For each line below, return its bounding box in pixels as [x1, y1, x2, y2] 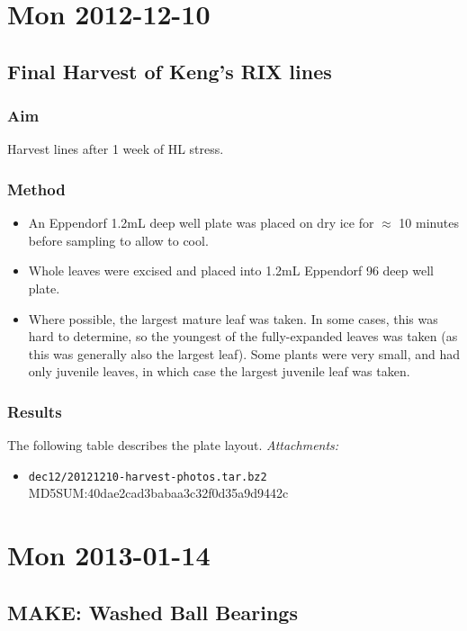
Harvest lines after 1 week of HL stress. [7, 140, 224, 158]
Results [7, 400, 62, 422]
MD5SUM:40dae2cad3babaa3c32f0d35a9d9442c [28, 483, 289, 502]
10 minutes [399, 213, 459, 232]
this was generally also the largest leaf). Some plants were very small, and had [28, 344, 461, 363]
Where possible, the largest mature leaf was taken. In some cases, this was [28, 309, 438, 328]
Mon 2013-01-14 [7, 536, 211, 573]
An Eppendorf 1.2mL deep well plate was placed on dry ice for [28, 213, 374, 232]
